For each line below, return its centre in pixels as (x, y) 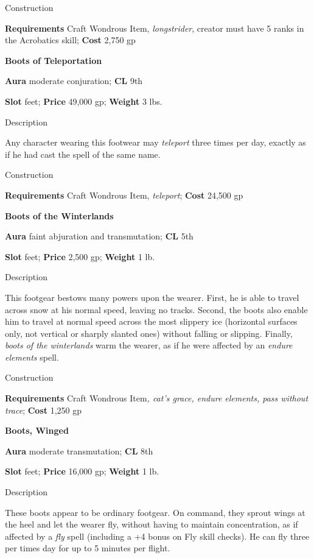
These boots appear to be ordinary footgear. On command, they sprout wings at (155, 512)
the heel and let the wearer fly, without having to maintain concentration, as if (152, 524)
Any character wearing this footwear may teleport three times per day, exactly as (155, 142)
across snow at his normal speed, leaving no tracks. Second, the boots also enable (156, 309)
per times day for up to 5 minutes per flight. (88, 548)
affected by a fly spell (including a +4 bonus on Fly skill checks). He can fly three (157, 536)
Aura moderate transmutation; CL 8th (79, 450)
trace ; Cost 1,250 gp (44, 410)
